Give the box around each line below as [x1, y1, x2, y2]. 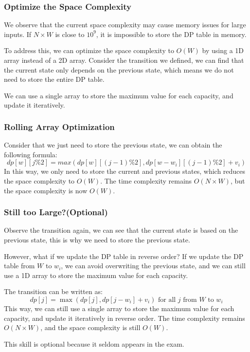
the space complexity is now [4, 185, 88, 195]
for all [158, 296, 176, 303]
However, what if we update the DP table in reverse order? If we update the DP [4, 251, 244, 261]
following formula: [4, 149, 57, 159]
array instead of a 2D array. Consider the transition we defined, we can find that [4, 55, 244, 65]
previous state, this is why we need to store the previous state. [4, 234, 190, 244]
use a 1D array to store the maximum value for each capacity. [4, 270, 188, 280]
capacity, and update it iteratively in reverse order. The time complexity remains [4, 313, 245, 323]
